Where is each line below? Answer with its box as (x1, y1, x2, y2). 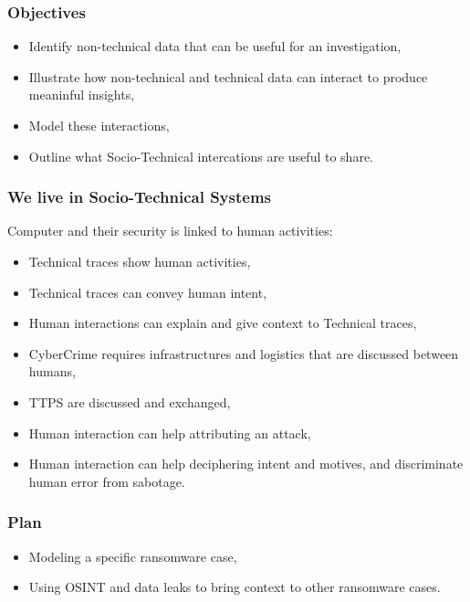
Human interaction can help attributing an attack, (28, 423, 311, 442)
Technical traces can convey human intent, (28, 282, 267, 301)
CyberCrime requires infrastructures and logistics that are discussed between (28, 343, 459, 363)
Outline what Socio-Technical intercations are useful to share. (28, 146, 373, 165)
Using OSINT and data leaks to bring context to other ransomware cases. (28, 577, 441, 597)
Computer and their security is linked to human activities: (7, 221, 333, 240)
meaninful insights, (28, 85, 135, 104)
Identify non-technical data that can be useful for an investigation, (28, 37, 402, 56)
